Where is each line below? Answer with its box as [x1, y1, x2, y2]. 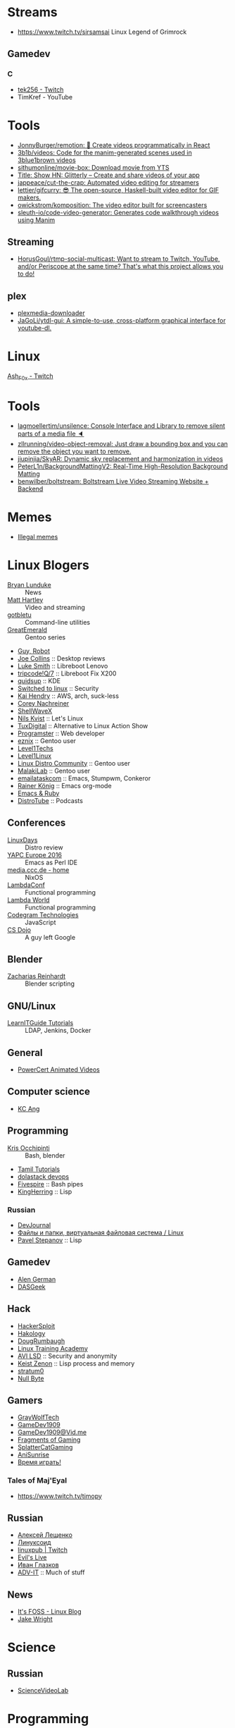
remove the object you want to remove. [17, 447, 132, 455]
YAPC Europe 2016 [7, 850, 62, 859]
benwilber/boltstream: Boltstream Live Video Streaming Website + [17, 477, 209, 485]
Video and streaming [25, 603, 86, 611]
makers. [17, 193, 42, 202]
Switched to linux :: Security [17, 684, 99, 692]
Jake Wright [17, 1615, 53, 1624]
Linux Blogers [7, 557, 89, 573]
